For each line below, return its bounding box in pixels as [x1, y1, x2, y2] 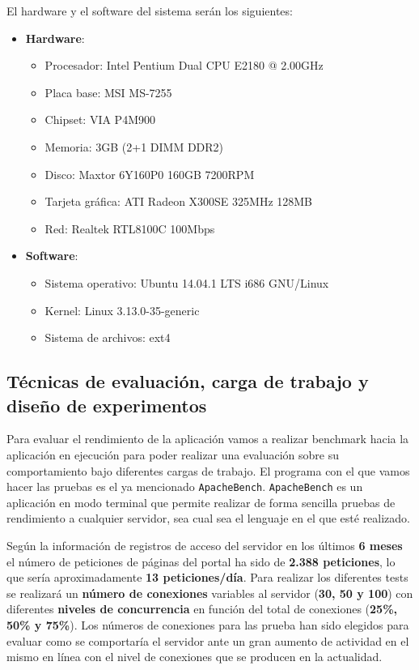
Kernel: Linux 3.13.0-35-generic [44, 301, 200, 318]
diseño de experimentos [6, 392, 207, 417]
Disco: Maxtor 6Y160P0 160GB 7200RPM [44, 165, 255, 182]
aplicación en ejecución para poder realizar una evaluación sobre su [6, 446, 340, 463]
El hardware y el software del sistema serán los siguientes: [6, 2, 293, 19]
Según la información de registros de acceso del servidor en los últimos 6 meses [6, 536, 403, 553]
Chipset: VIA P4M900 [44, 111, 155, 128]
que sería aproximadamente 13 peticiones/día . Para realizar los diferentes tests [6, 569, 408, 586]
